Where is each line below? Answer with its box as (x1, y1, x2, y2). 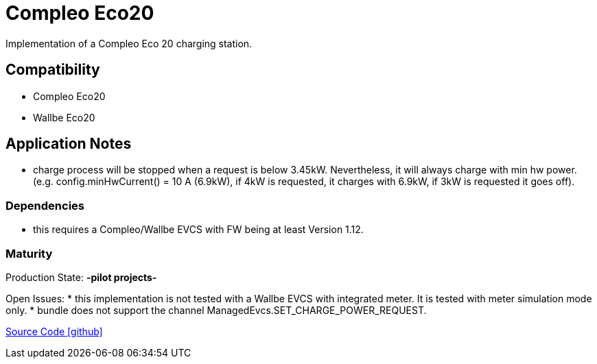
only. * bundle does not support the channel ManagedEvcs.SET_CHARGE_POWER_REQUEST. (5, 304, 427, 316)
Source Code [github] (5, 325, 103, 337)
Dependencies (5, 198, 85, 213)
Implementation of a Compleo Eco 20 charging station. (5, 37, 253, 49)
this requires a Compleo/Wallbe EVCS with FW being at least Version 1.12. (33, 223, 364, 236)
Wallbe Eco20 (33, 111, 95, 123)
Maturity (5, 246, 53, 260)
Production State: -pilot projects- (5, 271, 157, 283)
